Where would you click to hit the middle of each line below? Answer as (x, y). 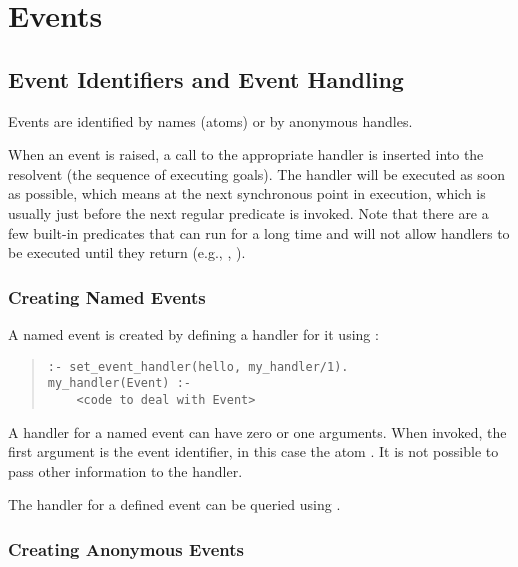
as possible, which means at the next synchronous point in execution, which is (247, 193)
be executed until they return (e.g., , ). (127, 252)
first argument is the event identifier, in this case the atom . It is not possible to (253, 451)
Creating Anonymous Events (126, 548)
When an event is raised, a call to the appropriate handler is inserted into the (246, 154)
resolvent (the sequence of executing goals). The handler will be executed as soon (257, 173)
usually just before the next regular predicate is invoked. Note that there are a (248, 212)
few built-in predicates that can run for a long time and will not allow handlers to (259, 232)
